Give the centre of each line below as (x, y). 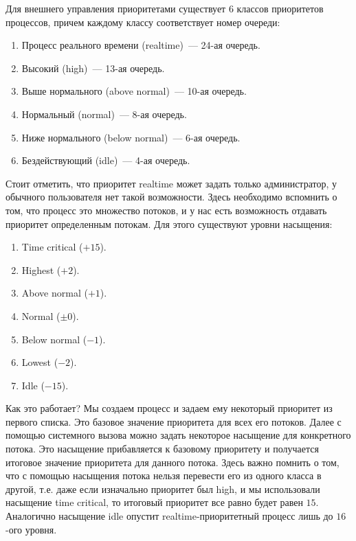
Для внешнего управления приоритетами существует (116, 8)
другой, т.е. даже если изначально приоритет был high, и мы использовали (163, 488)
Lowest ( (40, 362)
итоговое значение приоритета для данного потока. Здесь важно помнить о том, (173, 462)
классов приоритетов (280, 8)
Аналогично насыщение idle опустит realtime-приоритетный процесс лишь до (169, 516)
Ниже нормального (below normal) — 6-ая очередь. (131, 137)
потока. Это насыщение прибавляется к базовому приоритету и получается (162, 449)
